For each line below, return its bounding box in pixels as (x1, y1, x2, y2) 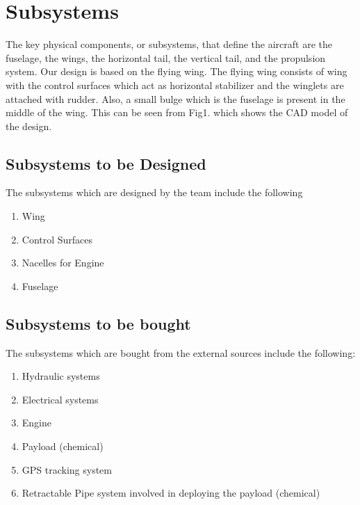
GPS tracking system (22, 462, 113, 476)
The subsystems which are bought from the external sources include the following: (6, 345, 356, 360)
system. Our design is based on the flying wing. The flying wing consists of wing (6, 64, 347, 79)
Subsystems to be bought (6, 312, 191, 334)
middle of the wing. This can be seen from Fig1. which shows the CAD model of (6, 105, 348, 120)
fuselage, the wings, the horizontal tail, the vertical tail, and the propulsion (6, 50, 326, 65)
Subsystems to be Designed (6, 152, 206, 174)
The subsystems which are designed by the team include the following (6, 185, 303, 200)
